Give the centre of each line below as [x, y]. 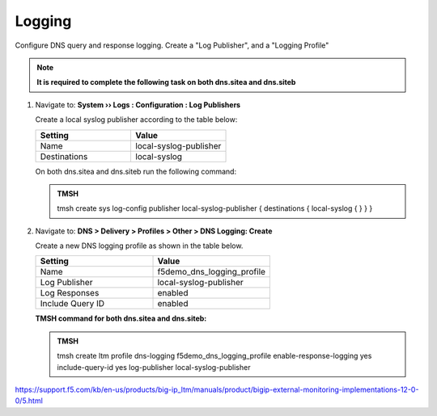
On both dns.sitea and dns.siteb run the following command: [136, 171]
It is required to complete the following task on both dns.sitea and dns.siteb [166, 82]
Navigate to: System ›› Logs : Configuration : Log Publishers [138, 104]
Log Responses [70, 293]
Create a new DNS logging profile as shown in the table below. [139, 246]
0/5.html [29, 401]
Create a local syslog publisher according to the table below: [136, 120]
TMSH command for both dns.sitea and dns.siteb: [121, 318]
